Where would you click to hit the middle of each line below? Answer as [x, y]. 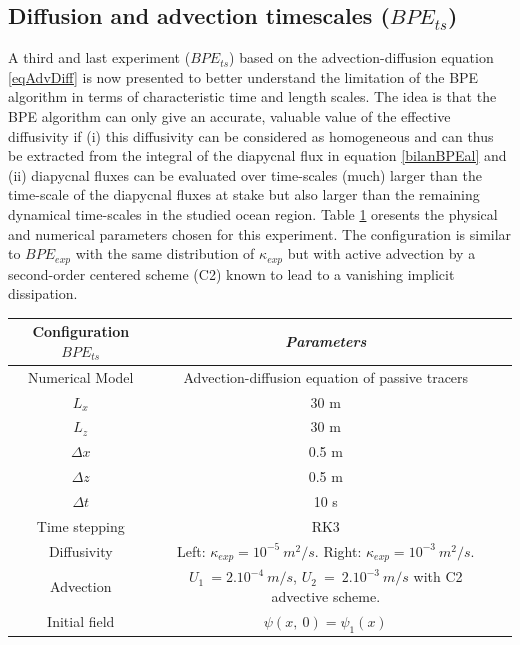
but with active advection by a [381, 253]
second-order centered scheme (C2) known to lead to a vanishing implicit [231, 273]
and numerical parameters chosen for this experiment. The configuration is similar [260, 233]
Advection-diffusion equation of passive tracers [326, 376]
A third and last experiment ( [99, 57]
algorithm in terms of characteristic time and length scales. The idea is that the [252, 96]
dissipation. [43, 293]
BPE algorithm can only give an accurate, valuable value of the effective [229, 115]
